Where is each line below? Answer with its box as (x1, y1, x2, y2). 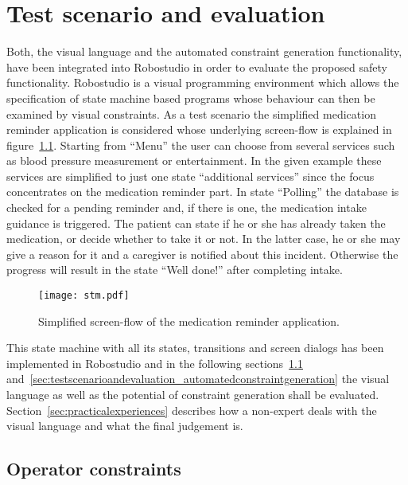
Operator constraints (6, 456, 181, 481)
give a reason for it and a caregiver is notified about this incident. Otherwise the (6, 245, 398, 262)
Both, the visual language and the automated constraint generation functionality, (6, 43, 402, 60)
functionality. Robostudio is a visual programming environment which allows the (6, 74, 399, 91)
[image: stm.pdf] (38, 290, 130, 302)
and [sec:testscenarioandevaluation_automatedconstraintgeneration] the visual (6, 370, 390, 387)
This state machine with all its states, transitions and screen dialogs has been (6, 339, 384, 356)
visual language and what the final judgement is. (6, 417, 243, 434)
